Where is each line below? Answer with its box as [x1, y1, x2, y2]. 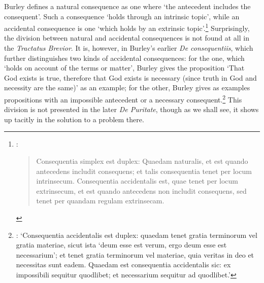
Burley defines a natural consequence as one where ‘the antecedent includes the [4, 1, 251, 11]
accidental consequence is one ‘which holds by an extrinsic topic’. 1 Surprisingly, [4, 21, 250, 33]
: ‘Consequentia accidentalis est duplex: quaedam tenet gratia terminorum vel [16, 229, 257, 240]
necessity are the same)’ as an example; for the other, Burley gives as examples [4, 82, 250, 93]
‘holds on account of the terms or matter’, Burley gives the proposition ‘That [4, 62, 245, 73]
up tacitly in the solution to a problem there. [4, 114, 144, 124]
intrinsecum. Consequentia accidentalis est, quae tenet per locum [36, 175, 239, 186]
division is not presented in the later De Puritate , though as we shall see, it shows [4, 104, 259, 115]
